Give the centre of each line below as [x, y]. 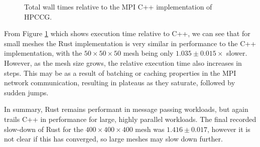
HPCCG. [38, 16]
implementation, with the [43, 53]
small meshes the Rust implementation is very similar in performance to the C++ [130, 43]
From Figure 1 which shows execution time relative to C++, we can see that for [127, 33]
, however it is [229, 129]
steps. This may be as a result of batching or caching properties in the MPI [120, 72]
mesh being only [148, 53]
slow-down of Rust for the [44, 129]
